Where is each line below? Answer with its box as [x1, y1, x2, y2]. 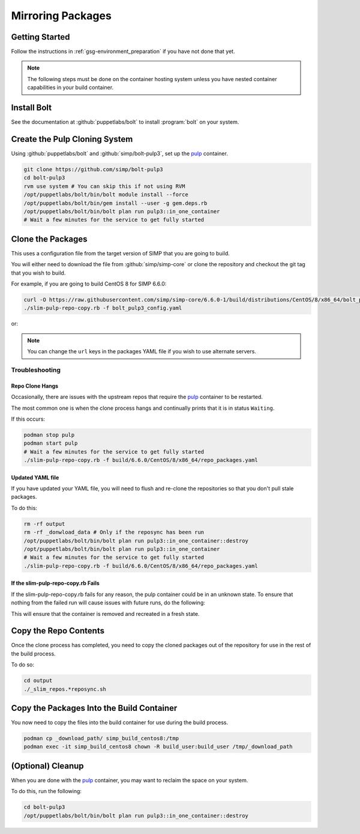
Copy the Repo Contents [11, 625, 105, 636]
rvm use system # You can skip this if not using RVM [23, 183, 185, 189]
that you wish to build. [11, 269, 66, 276]
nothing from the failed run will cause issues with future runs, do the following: [11, 599, 205, 606]
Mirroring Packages [11, 9, 112, 22]
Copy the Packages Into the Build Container [11, 703, 178, 713]
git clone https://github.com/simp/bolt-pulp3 [23, 166, 163, 173]
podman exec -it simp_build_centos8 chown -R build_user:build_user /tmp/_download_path [23, 743, 293, 750]
